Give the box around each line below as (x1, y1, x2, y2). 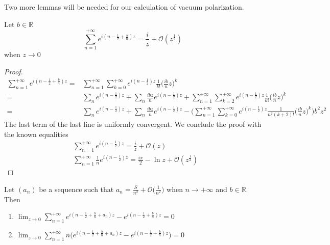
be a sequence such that (39, 183, 114, 194)
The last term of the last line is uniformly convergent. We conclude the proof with (4, 119, 262, 129)
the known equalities (4, 128, 68, 139)
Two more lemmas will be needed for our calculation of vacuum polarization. (4, 2, 244, 12)
